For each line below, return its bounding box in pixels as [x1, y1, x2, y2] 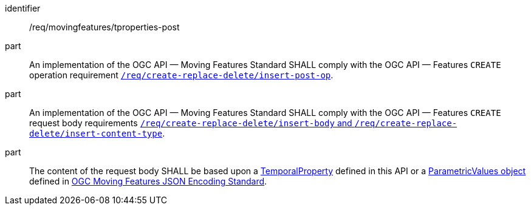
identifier [5, 3, 41, 13]
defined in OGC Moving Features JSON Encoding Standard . [29, 176, 267, 186]
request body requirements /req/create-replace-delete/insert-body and [29, 118, 352, 128]
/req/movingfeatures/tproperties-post [29, 22, 180, 32]
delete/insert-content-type [29, 129, 163, 138]
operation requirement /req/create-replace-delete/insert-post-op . [29, 70, 334, 80]
